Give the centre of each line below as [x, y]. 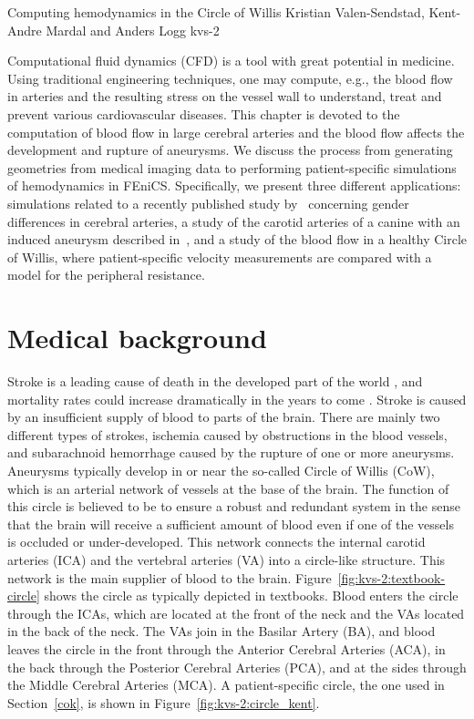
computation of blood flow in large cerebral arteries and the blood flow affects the [236, 132]
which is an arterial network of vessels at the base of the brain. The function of [228, 488]
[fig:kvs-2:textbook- [392, 577]
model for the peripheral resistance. [106, 275]
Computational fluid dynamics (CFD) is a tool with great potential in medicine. [231, 61]
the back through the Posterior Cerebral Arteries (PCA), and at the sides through [237, 667]
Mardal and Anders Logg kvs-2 [133, 30]
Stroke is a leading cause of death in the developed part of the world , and [215, 381]
